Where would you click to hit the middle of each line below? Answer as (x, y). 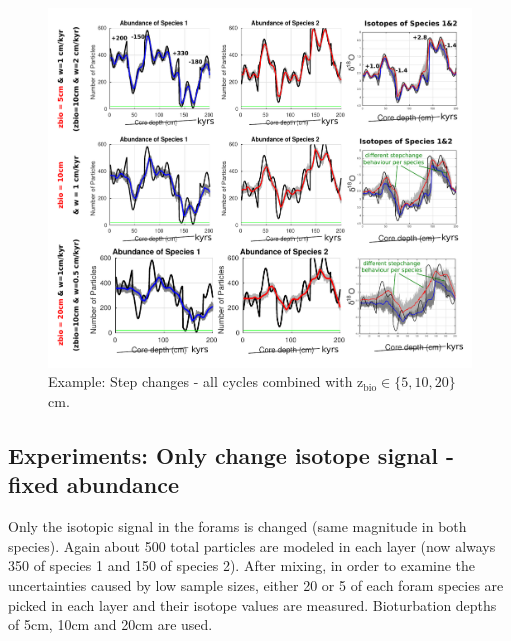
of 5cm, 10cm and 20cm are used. (110, 624)
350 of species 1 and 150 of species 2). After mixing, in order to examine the (242, 565)
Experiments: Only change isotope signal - (231, 454)
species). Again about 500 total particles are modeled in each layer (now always (252, 545)
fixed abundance (94, 484)
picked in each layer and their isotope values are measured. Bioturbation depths (252, 604)
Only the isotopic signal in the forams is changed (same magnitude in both (237, 526)
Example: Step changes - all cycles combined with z (206, 381)
